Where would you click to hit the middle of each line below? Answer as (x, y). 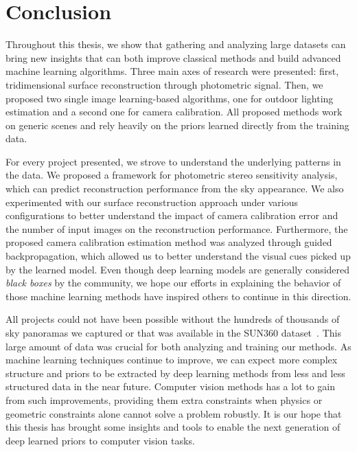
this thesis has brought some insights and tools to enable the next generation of (173, 427)
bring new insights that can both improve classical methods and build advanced (173, 57)
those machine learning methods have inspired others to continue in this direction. (178, 296)
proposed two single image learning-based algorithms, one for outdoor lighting (170, 98)
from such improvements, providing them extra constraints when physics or (164, 399)
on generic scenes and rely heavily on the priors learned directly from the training (177, 125)
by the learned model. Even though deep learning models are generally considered (178, 269)
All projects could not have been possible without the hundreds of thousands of (173, 319)
